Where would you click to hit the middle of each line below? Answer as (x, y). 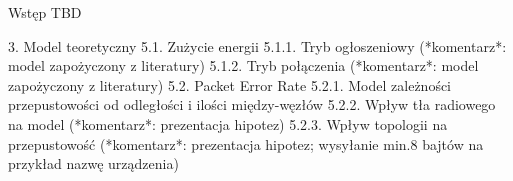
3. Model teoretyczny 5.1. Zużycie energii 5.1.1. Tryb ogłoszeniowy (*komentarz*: (257, 45)
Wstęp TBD (45, 12)
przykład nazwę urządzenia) (93, 163)
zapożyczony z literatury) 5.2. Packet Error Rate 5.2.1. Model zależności (230, 84)
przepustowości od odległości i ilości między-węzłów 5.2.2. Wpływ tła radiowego (252, 104)
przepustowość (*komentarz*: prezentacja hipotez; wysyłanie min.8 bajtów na (246, 143)
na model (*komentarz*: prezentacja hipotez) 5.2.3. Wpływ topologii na (228, 123)
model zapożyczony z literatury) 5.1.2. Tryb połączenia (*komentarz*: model (243, 65)
